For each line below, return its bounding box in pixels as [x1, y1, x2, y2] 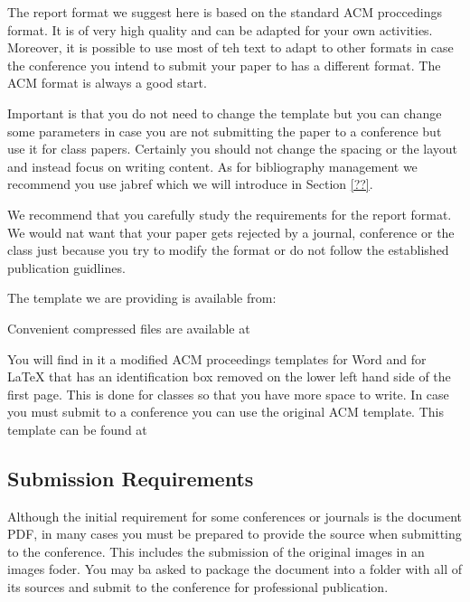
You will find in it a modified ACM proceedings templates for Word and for [7, 349, 427, 368]
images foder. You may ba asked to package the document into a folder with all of [7, 560, 463, 578]
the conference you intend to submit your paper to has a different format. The [7, 55, 441, 74]
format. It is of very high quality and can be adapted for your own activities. [7, 20, 433, 39]
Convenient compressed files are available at [7, 318, 250, 337]
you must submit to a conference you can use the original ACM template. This [7, 402, 444, 421]
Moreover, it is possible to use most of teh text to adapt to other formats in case [7, 38, 454, 57]
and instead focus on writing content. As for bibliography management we [7, 156, 418, 175]
